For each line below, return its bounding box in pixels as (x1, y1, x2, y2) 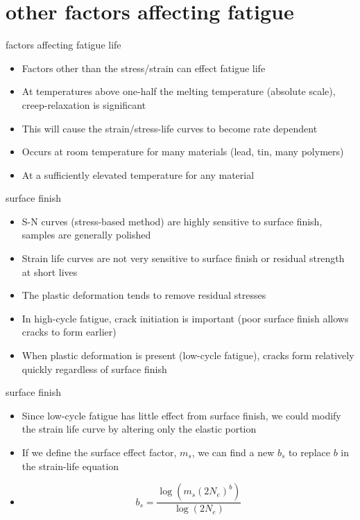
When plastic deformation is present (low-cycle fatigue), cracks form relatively (22, 348, 354, 363)
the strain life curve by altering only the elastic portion (22, 422, 257, 436)
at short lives (22, 264, 78, 279)
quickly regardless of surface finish (22, 361, 167, 376)
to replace (289, 445, 330, 459)
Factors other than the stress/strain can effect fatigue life (22, 60, 266, 75)
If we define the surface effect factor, (22, 445, 177, 459)
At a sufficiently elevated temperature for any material (22, 167, 255, 182)
